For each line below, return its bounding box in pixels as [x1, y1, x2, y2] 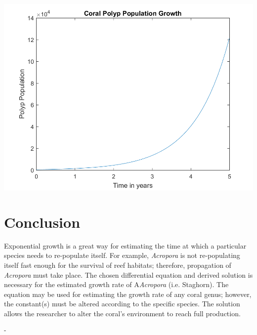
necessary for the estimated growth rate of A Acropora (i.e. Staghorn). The [4, 279, 229, 290]
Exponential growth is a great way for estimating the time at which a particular [4, 240, 247, 251]
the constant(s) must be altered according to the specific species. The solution [4, 298, 240, 309]
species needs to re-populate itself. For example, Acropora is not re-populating [4, 250, 240, 260]
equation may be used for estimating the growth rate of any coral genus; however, [4, 289, 252, 299]
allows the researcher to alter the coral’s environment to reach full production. [4, 308, 241, 318]
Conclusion [4, 211, 81, 232]
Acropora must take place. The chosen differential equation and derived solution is [4, 269, 253, 280]
